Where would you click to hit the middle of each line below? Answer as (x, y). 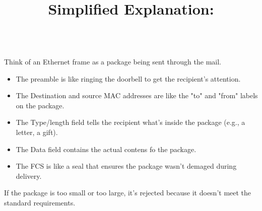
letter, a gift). (37, 132)
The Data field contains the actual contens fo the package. (106, 149)
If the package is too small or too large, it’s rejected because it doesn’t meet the (128, 193)
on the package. (40, 105)
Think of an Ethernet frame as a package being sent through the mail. (113, 61)
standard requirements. (40, 202)
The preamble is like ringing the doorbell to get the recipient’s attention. (128, 78)
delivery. (29, 175)
